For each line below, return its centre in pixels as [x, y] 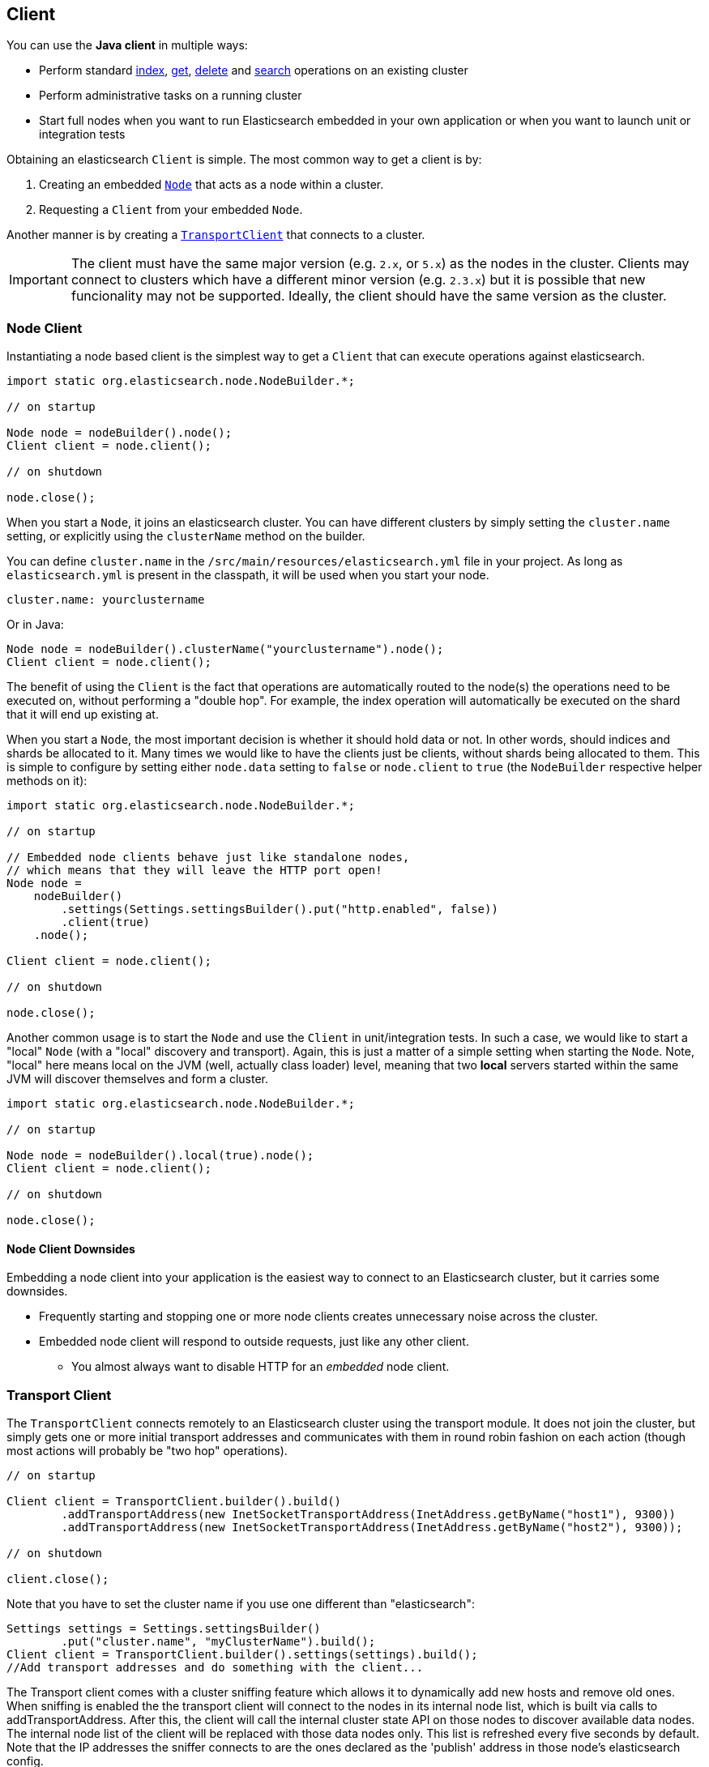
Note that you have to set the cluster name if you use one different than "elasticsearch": [241, 1604]
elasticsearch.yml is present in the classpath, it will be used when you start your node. [248, 575]
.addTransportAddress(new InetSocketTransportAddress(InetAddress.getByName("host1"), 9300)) [369, 1515]
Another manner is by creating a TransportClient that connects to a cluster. [216, 235]
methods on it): [47, 781]
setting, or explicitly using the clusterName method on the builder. [186, 536]
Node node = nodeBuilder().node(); [120, 433]
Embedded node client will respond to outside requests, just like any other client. [254, 1342]
